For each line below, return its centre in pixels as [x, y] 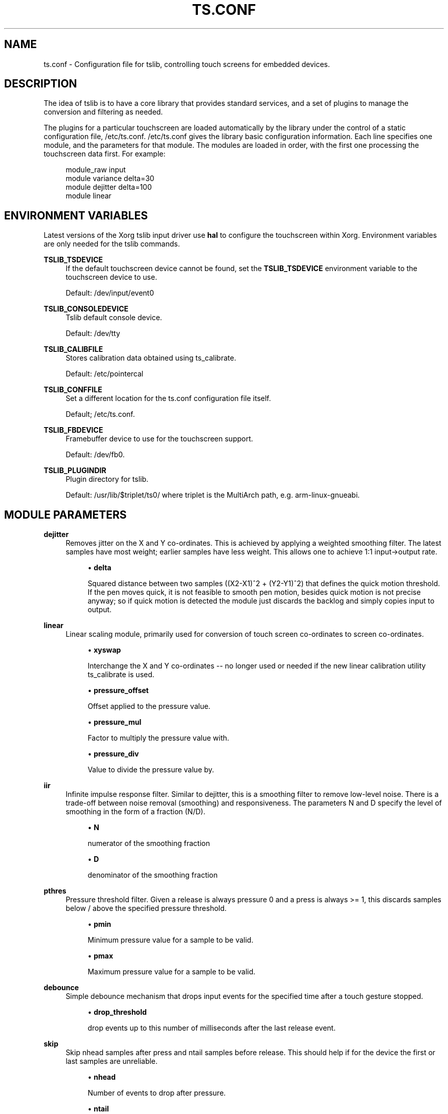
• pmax [100, 956]
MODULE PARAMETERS [65, 515]
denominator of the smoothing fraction [153, 875]
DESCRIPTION [41, 84]
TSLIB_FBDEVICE [73, 430]
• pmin [99, 924]
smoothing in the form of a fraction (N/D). [136, 812]
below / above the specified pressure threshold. [146, 908]
